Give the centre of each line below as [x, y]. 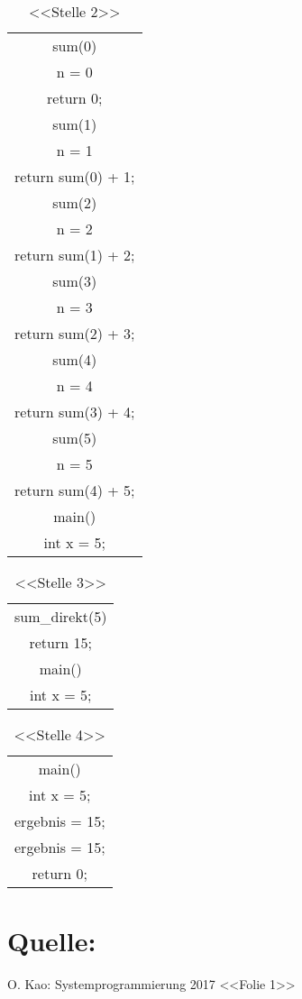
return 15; [60, 642]
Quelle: [52, 941]
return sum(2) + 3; [75, 333]
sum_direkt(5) [61, 616]
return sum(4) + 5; [75, 490]
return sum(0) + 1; [75, 176]
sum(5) [75, 438]
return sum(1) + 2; [75, 255]
